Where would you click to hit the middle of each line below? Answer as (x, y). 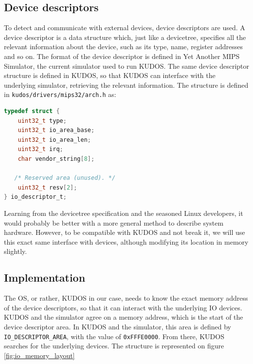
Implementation (45, 278)
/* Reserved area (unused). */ (65, 178)
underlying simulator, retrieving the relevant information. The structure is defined (126, 85)
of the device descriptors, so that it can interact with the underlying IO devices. (123, 307)
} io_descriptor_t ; (35, 197)
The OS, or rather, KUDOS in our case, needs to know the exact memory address (126, 298)
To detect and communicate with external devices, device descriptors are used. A (125, 28)
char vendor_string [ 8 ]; (56, 159)
